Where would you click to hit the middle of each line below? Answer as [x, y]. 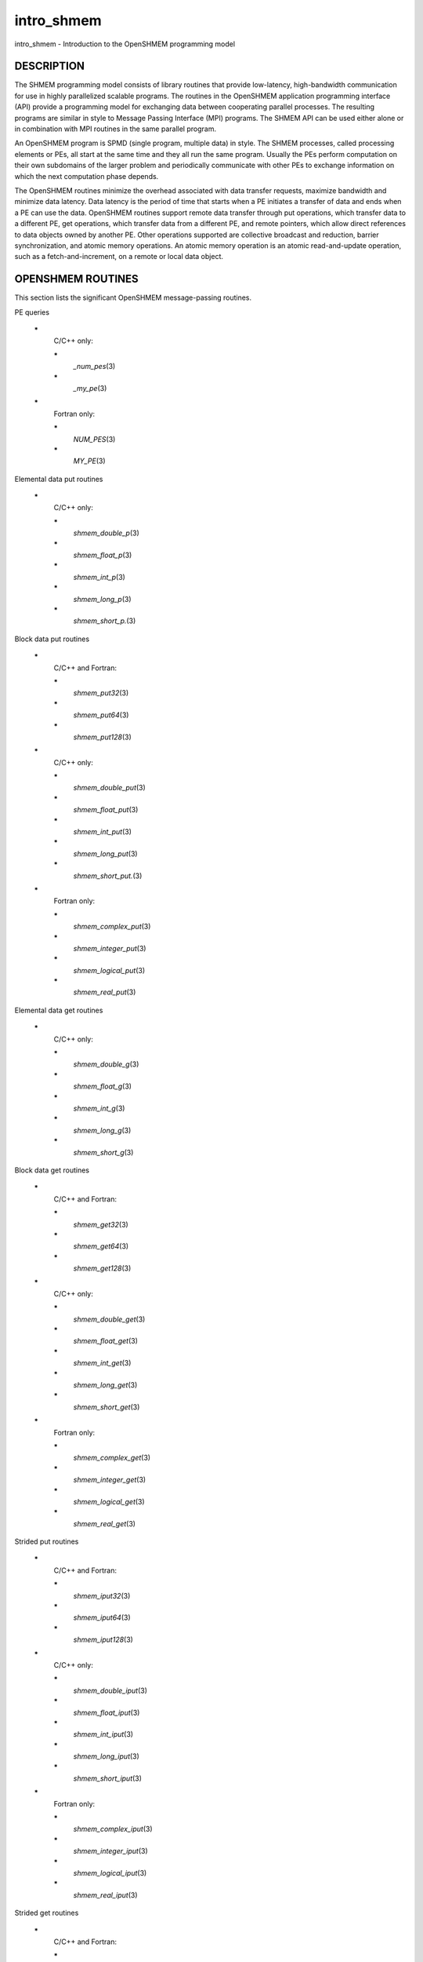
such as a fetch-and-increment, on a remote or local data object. [119, 257]
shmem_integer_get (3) [110, 1480]
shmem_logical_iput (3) [110, 1873]
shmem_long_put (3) [105, 853]
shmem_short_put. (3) [108, 876]
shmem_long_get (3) [105, 1384]
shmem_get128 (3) [102, 1268]
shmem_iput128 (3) [103, 1639]
